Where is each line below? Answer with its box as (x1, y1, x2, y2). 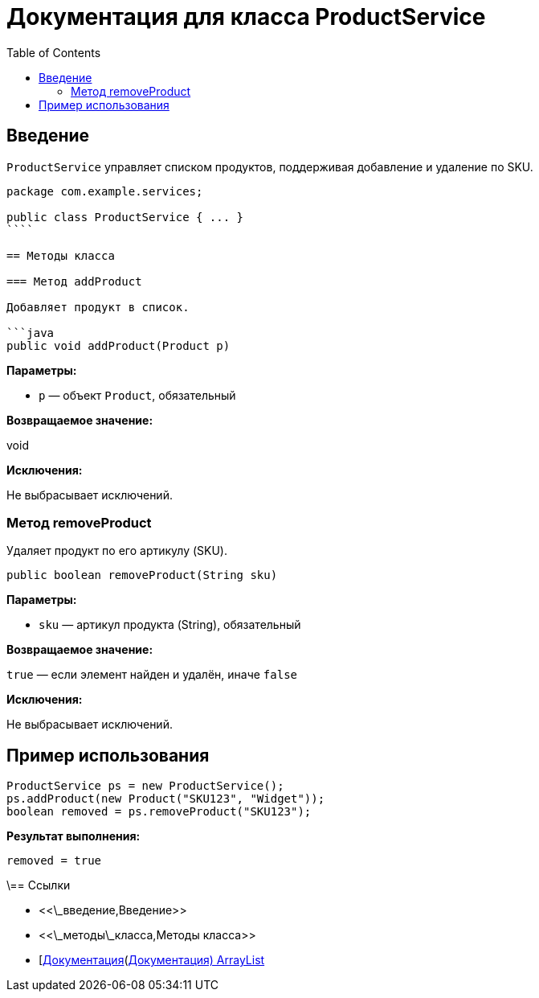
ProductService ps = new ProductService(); (6, 779, 284, 793)
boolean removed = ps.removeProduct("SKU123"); (6, 805, 312, 819)
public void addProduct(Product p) (6, 339, 231, 352)
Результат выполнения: (6, 829, 141, 844)
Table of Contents (6, 45, 101, 60)
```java (6, 326, 55, 339)
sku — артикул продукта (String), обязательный (39, 618, 301, 632)
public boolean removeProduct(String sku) (6, 569, 278, 582)
